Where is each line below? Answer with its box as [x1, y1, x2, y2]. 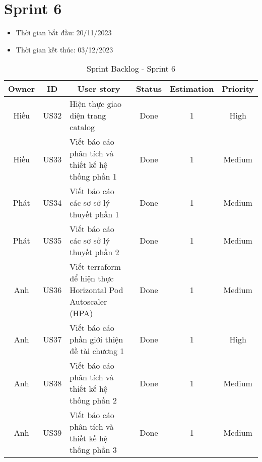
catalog [70, 121, 95, 133]
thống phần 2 [70, 394, 117, 407]
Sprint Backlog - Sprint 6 [87, 63, 175, 75]
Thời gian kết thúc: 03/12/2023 [16, 44, 113, 54]
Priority [222, 83, 254, 95]
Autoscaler [70, 296, 107, 308]
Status [136, 83, 162, 95]
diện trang [70, 109, 106, 122]
